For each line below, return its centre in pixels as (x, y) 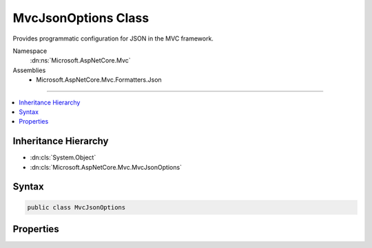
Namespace (30, 51)
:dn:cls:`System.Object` (63, 157)
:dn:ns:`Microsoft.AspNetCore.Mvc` (80, 60)
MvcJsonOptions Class (81, 18)
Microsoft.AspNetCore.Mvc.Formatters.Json (99, 80)
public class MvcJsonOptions (76, 207)
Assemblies (29, 70)
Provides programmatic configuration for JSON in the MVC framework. (113, 38)
